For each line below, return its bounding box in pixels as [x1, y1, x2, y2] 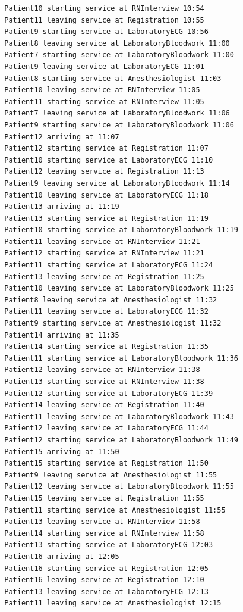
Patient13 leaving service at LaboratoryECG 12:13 [4, 587, 209, 596]
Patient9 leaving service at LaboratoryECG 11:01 [4, 62, 204, 71]
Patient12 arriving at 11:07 [4, 132, 119, 141]
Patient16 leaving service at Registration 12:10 [4, 576, 204, 585]
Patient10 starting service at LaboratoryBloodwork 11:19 [4, 226, 239, 235]
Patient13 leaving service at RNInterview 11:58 [4, 517, 200, 526]
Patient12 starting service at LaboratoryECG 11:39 [4, 389, 213, 398]
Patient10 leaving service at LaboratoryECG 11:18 [4, 191, 209, 199]
